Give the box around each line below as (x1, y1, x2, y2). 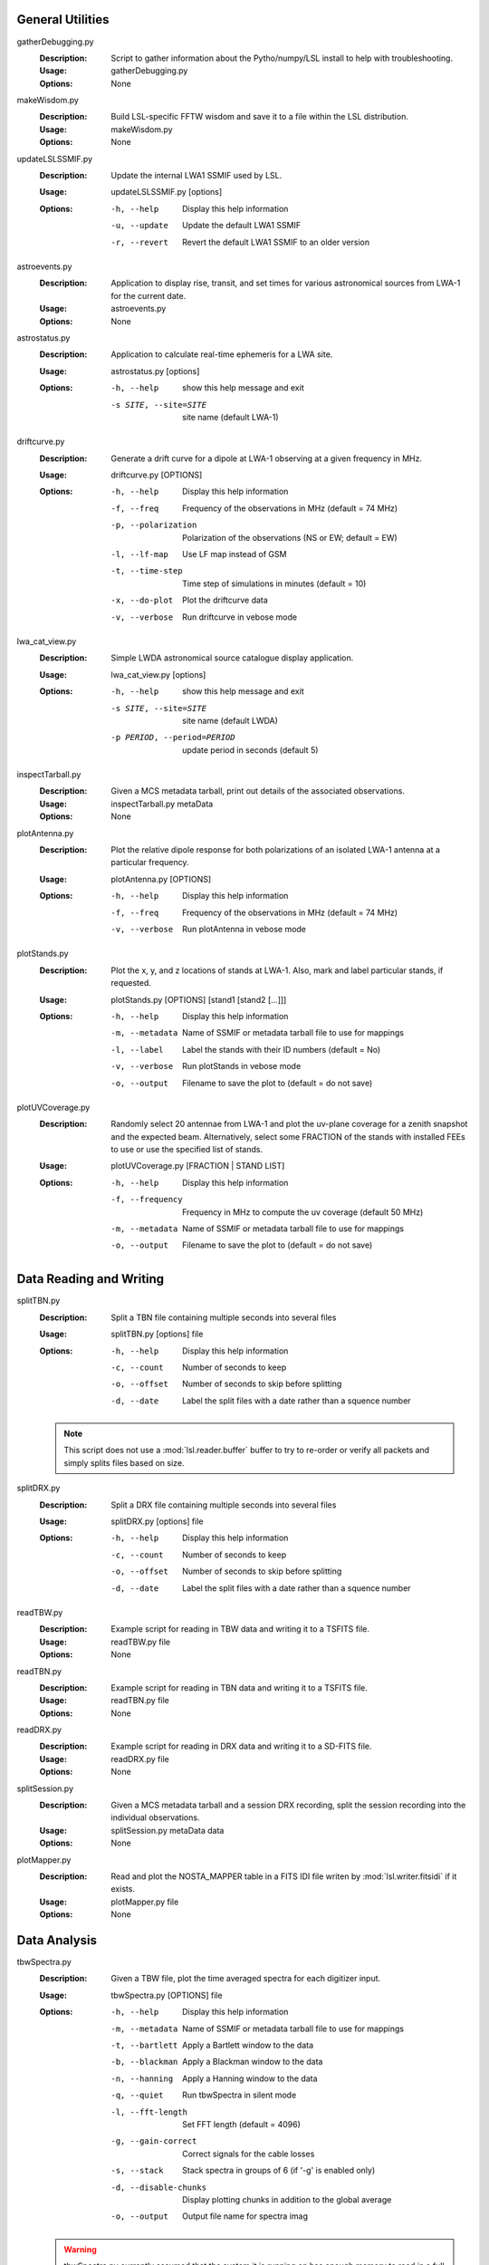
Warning (63, 2243, 97, 2255)
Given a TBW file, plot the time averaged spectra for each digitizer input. (110, 1973, 381, 1984)
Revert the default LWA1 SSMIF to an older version (182, 236, 370, 247)
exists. (110, 1884, 136, 1894)
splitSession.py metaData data (110, 1825, 225, 1836)
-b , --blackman (110, 2057, 178, 2067)
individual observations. (110, 1812, 200, 1823)
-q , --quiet (110, 2090, 164, 2101)
